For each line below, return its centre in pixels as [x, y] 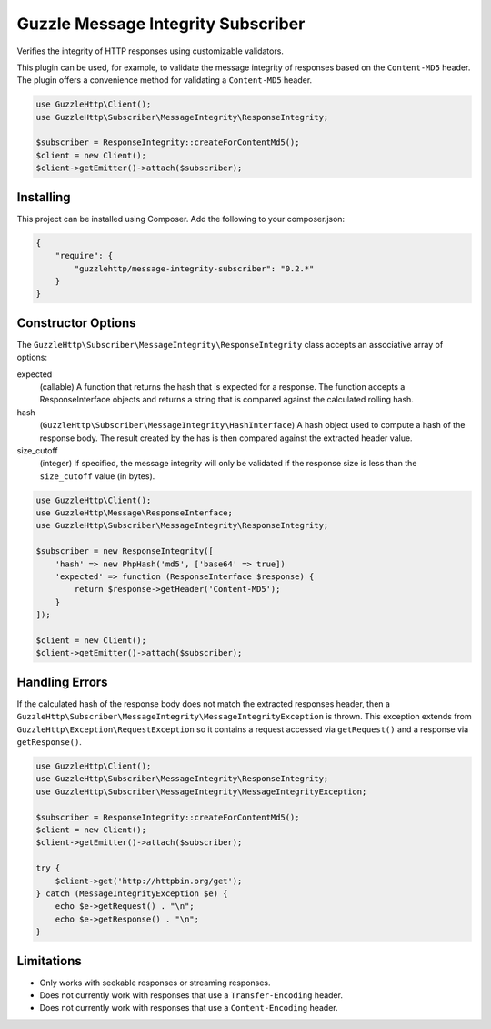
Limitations [49, 961]
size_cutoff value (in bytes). [97, 476]
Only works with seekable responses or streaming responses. [155, 983]
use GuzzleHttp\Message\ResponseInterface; [135, 513]
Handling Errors [62, 682]
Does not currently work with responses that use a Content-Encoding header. [189, 1008]
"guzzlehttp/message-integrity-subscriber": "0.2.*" [194, 268]
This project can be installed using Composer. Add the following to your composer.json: [181, 219]
